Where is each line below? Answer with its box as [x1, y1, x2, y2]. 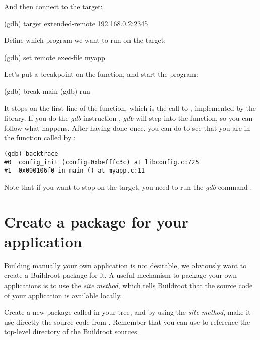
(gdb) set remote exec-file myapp [4, 51, 105, 62]
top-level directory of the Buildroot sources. [4, 326, 139, 337]
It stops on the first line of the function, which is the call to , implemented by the [4, 102, 256, 113]
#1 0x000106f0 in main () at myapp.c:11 [4, 167, 145, 175]
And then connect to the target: [4, 1, 103, 11]
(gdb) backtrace [4, 150, 58, 157]
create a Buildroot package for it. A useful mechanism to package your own [4, 270, 237, 280]
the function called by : [4, 132, 76, 143]
